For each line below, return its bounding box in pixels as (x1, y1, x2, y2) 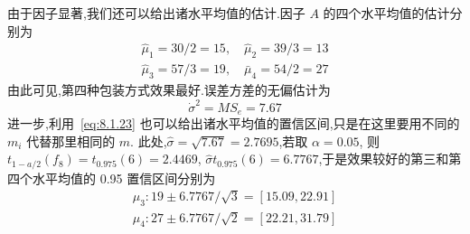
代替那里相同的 (26, 131, 116, 150)
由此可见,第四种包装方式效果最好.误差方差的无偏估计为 (7, 80, 331, 99)
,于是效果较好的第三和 (318, 149, 449, 168)
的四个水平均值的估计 (323, 4, 450, 22)
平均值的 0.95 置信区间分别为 (44, 168, 216, 187)
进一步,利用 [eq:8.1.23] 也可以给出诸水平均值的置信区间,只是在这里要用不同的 (7, 114, 460, 133)
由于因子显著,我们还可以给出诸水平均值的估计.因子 (7, 4, 305, 22)
